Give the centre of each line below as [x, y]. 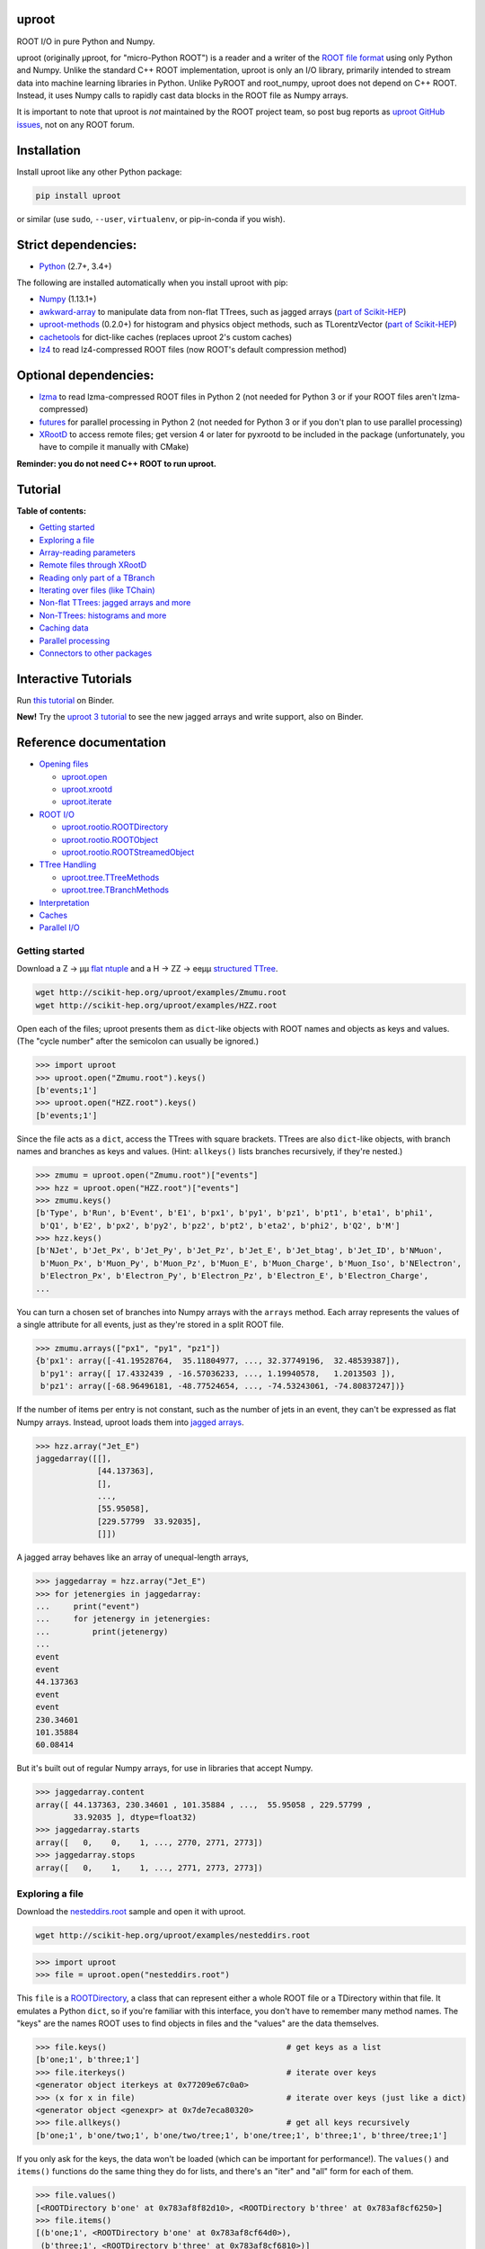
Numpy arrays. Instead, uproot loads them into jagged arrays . [130, 1422]
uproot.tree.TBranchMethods [115, 890]
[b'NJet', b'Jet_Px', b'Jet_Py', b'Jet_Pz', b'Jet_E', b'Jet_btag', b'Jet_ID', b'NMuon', [239, 1251]
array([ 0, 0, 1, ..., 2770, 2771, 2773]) [150, 1842]
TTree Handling [68, 865]
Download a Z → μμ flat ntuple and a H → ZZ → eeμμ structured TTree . [147, 969]
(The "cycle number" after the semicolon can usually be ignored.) [138, 1041]
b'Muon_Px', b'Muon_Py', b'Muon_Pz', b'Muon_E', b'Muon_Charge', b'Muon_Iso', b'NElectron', [251, 1263]
